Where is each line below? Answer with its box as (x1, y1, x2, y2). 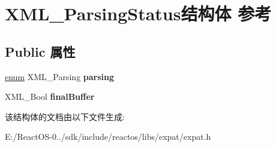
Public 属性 (5, 42, 76, 60)
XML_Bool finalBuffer (5, 90, 95, 103)
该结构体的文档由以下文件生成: (5, 110, 125, 122)
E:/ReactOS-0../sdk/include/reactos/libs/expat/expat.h (5, 130, 211, 143)
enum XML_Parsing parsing (5, 70, 115, 82)
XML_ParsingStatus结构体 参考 (5, 1, 272, 26)
